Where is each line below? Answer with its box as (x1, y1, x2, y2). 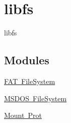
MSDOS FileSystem (4, 93, 67, 103)
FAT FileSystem (4, 75, 55, 86)
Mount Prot (4, 110, 42, 120)
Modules (4, 52, 49, 68)
